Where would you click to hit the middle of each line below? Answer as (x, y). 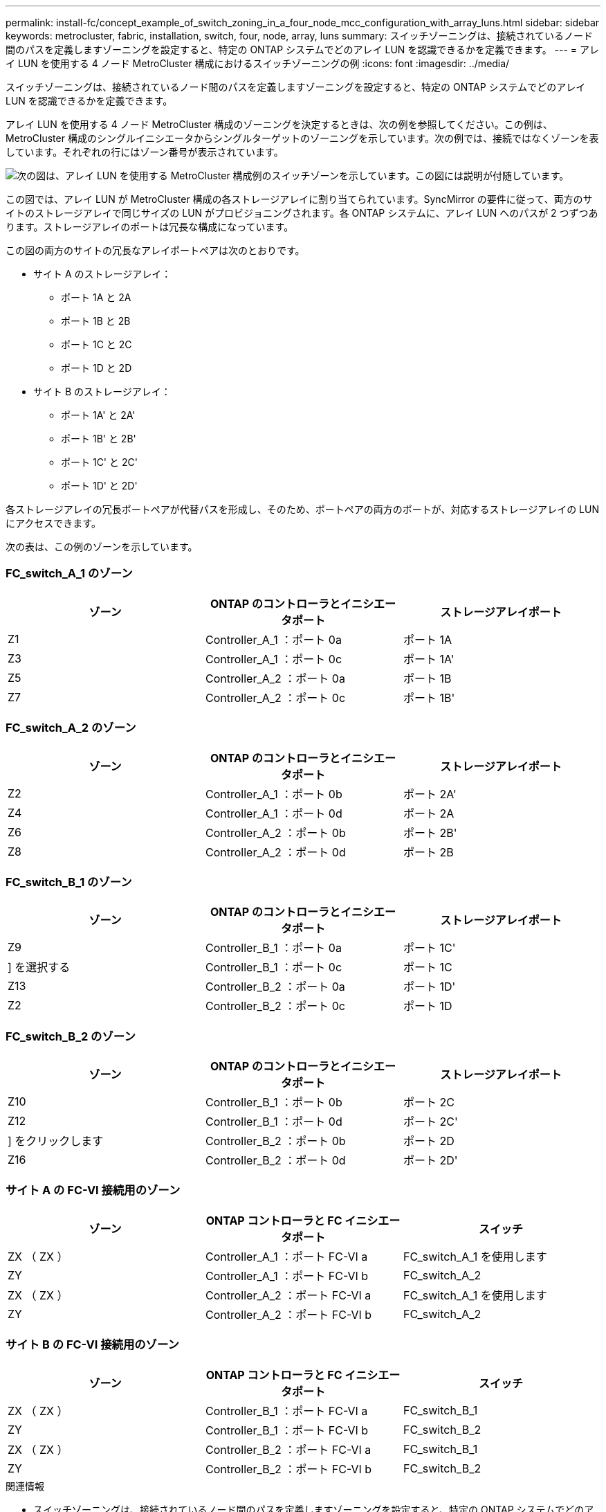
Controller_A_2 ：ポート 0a (275, 678)
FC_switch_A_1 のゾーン (69, 574)
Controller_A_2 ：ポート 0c (275, 697)
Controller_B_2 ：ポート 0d (275, 1160)
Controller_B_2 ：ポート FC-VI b (288, 1469)
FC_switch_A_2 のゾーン (71, 728)
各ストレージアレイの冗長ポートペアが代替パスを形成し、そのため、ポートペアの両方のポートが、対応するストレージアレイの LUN (302, 509)
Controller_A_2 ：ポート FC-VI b (288, 1314)
